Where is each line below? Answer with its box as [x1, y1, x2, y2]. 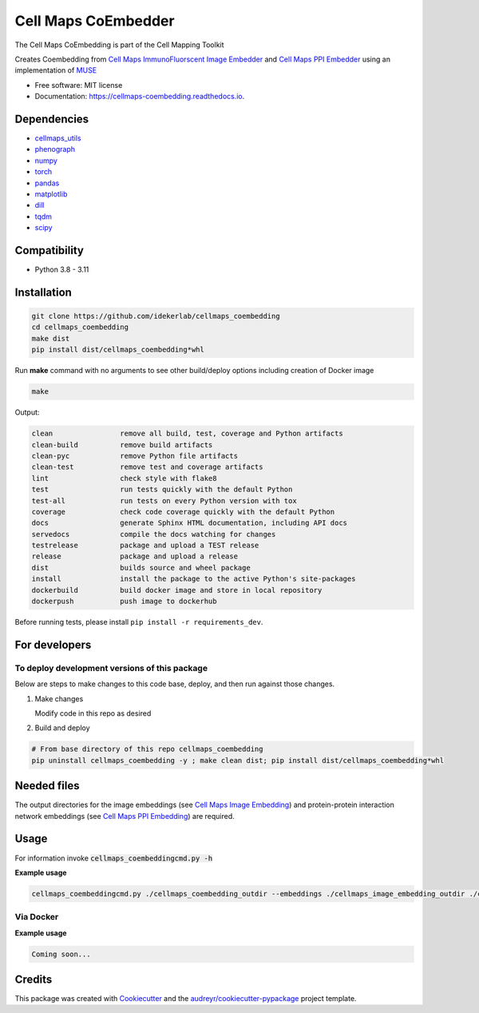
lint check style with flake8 [31, 474, 217, 483]
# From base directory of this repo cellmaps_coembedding [31, 745, 263, 754]
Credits [14, 973, 53, 986]
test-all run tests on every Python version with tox [31, 496, 297, 505]
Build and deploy [34, 723, 91, 733]
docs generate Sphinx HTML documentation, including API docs [31, 518, 347, 527]
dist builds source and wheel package [31, 563, 251, 572]
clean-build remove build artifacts [31, 440, 213, 449]
